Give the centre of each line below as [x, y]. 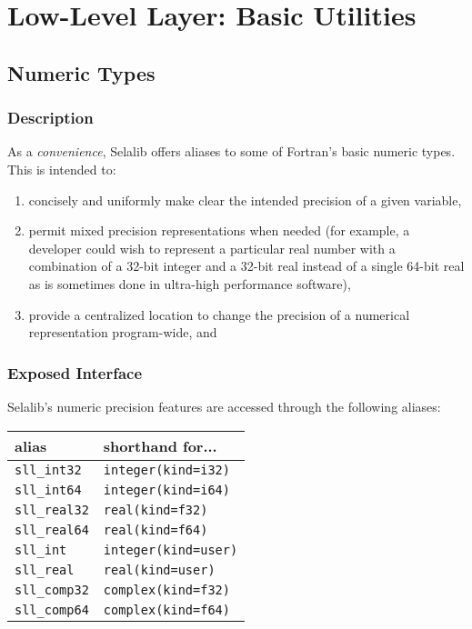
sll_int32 [48, 469]
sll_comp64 [52, 609]
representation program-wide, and [123, 332]
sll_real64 [52, 529]
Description [50, 118]
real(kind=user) [159, 569]
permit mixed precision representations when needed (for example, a [219, 230]
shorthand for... [160, 445]
